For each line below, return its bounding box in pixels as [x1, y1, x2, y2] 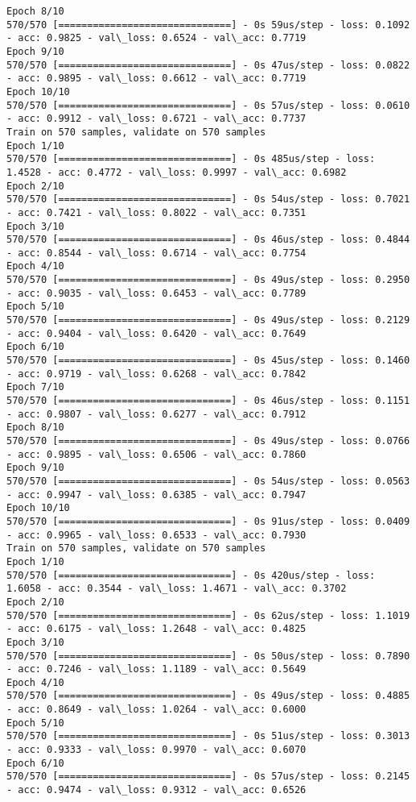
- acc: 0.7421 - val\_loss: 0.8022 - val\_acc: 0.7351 [6, 206, 307, 218]
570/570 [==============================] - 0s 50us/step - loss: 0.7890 [6, 650, 410, 662]
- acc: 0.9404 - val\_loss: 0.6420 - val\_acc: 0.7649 [6, 327, 307, 339]
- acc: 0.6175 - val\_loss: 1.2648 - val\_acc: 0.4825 [6, 623, 307, 635]
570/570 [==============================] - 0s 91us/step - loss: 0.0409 [6, 515, 410, 527]
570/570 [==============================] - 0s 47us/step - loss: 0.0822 [6, 59, 410, 71]
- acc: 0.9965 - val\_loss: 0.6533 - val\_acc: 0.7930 [6, 529, 307, 541]
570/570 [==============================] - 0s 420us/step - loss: [6, 569, 376, 581]
